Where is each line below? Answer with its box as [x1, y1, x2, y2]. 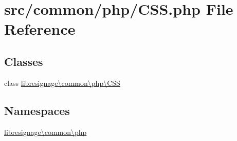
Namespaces [4, 102, 70, 118]
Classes [4, 53, 43, 69]
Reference [4, 18, 76, 39]
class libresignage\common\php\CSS [4, 77, 120, 88]
